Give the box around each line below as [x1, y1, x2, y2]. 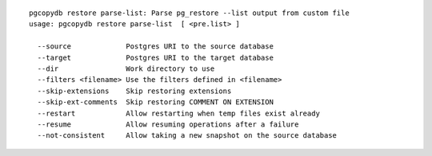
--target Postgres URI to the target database [37, 53, 274, 62]
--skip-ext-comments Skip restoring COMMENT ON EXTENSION [37, 98, 274, 107]
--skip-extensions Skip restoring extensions [37, 86, 232, 96]
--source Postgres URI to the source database [37, 42, 274, 51]
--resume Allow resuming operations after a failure [37, 119, 299, 129]
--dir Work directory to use [37, 64, 215, 73]
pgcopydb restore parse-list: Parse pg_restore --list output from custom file [29, 9, 350, 18]
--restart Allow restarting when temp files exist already [37, 108, 320, 118]
